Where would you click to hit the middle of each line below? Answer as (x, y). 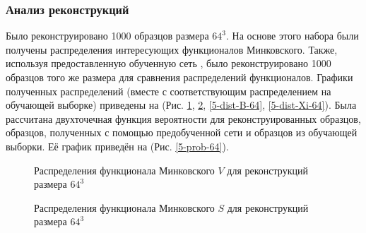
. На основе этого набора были (292, 36)
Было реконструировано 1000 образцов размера (107, 36)
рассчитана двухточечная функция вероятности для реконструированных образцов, (183, 118)
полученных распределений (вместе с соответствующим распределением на (169, 91)
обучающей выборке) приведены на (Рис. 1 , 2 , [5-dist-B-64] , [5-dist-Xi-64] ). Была (181, 105)
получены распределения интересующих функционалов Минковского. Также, (172, 49)
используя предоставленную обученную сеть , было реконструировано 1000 (169, 63)
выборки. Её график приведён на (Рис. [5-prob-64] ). (117, 146)
